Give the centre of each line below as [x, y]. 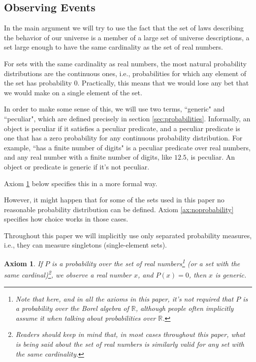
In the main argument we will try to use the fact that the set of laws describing [124, 28]
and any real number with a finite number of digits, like [88, 157]
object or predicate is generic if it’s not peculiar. [77, 166]
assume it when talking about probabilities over [86, 318]
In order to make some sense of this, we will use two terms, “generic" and [114, 109]
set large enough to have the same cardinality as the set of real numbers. [113, 47]
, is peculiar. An [210, 157]
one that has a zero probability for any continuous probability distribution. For [123, 138]
